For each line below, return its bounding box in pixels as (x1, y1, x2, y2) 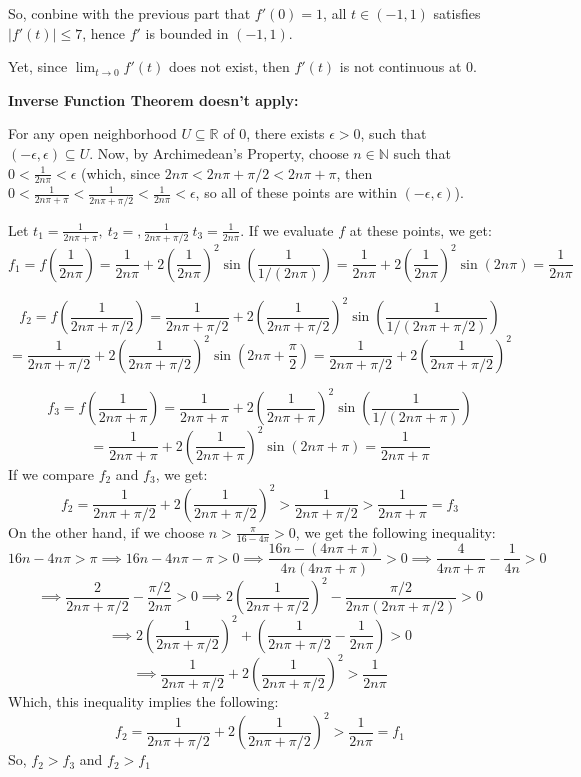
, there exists (246, 123, 325, 144)
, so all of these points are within (195, 182, 397, 203)
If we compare (8, 463, 94, 484)
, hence (82, 22, 125, 43)
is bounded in (145, 22, 229, 43)
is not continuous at (339, 56, 462, 77)
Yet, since (8, 56, 68, 77)
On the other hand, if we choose (8, 521, 205, 542)
